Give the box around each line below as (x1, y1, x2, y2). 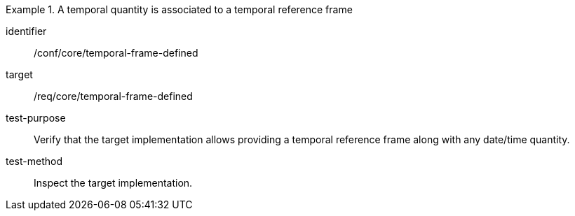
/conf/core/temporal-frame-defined (34, 47, 198, 59)
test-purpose (6, 112, 66, 124)
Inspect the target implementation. (34, 177, 193, 189)
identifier (6, 25, 47, 37)
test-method (6, 155, 62, 167)
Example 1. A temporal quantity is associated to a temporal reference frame (6, 3, 353, 15)
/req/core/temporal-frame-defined (34, 90, 193, 102)
